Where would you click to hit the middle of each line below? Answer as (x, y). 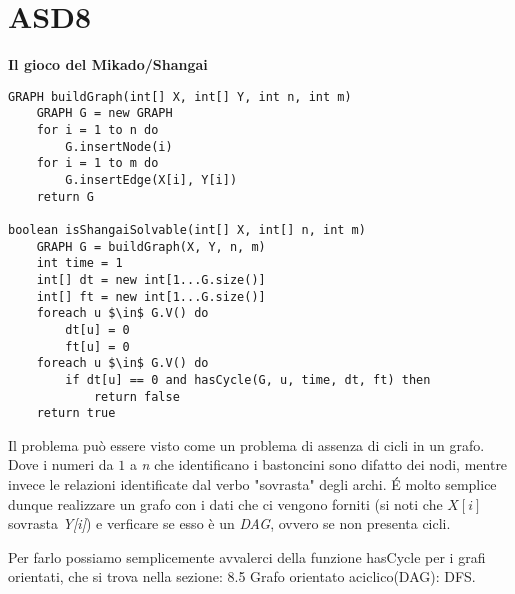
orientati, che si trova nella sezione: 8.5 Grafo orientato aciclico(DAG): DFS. (242, 576)
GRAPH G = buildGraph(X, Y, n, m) (151, 246)
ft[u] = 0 (97, 346)
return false (136, 396)
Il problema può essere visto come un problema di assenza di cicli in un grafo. (246, 444)
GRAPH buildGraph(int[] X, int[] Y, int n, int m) (180, 96)
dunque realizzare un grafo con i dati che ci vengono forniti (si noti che (225, 503)
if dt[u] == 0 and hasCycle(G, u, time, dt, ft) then (248, 379)
